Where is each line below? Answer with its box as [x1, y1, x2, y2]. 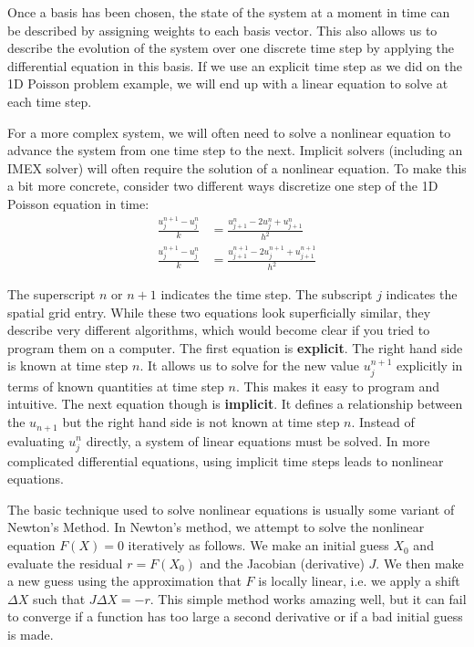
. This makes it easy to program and [235, 376, 440, 395]
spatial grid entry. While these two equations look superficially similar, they [7, 302, 431, 321]
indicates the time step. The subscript [160, 285, 373, 304]
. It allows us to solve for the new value [139, 356, 359, 375]
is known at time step [7, 356, 129, 375]
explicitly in [396, 356, 463, 375]
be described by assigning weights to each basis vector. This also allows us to [7, 20, 438, 39]
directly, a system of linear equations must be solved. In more [86, 431, 430, 450]
